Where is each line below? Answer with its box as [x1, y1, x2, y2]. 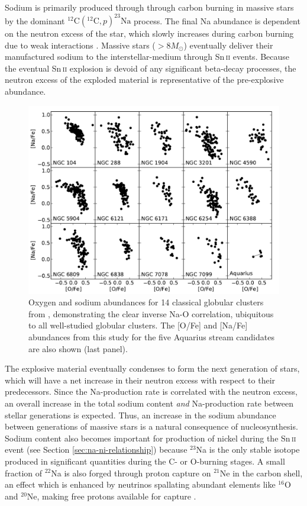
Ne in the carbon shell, [219, 466, 303, 479]
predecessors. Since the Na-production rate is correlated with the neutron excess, [5, 385, 298, 398]
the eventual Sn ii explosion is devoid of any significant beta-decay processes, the [5, 62, 296, 74]
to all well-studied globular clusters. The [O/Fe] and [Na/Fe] [28, 319, 248, 331]
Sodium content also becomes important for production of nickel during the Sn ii [5, 431, 296, 444]
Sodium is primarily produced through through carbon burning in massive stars [5, 1, 294, 13]
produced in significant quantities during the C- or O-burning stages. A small [5, 455, 285, 467]
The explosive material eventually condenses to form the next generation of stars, [5, 362, 300, 375]
